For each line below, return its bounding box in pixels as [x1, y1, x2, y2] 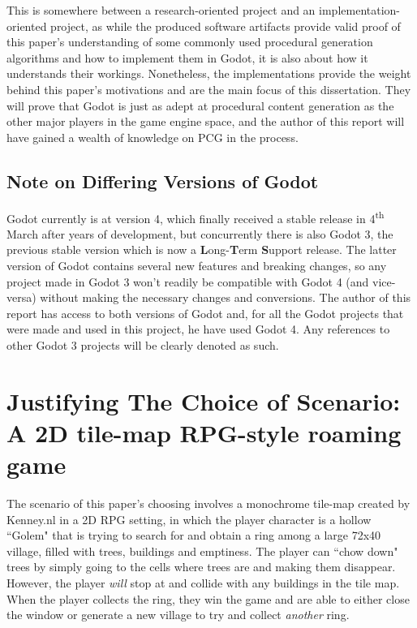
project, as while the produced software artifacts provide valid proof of [50, 17, 401, 34]
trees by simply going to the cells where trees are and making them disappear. [6, 558, 396, 575]
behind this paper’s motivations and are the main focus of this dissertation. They [6, 80, 411, 97]
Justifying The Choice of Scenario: [6, 384, 401, 417]
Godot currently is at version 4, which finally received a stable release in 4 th [6, 207, 385, 226]
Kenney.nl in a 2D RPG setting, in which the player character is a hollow [6, 510, 372, 527]
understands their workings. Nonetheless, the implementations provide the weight [6, 65, 411, 82]
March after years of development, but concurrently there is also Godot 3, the [6, 225, 393, 242]
